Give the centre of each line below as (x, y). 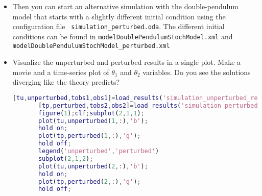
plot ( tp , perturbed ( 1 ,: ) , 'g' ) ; (89, 136)
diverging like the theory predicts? (66, 82)
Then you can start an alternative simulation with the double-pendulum (125, 6)
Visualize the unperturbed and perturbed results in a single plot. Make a (127, 62)
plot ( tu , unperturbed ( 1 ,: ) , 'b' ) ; (93, 121)
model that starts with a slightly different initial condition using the (119, 16)
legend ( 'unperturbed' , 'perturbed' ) (99, 151)
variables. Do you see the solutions (197, 72)
